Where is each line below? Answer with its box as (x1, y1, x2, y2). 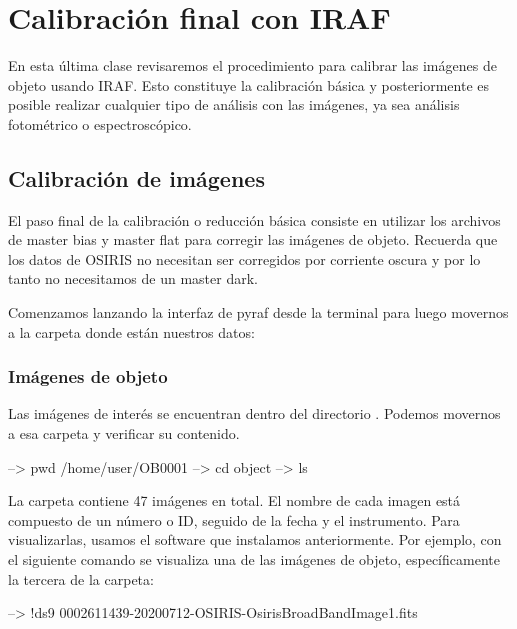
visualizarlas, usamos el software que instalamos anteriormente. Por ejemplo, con (8, 529, 502, 550)
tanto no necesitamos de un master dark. (8, 268, 258, 289)
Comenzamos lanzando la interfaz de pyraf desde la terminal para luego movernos (8, 302, 509, 323)
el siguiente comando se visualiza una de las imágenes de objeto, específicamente (8, 549, 500, 570)
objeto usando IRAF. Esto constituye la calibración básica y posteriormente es (8, 74, 490, 95)
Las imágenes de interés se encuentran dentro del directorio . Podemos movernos (8, 403, 501, 424)
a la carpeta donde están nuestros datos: (8, 321, 255, 342)
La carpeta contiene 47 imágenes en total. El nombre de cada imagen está (8, 490, 461, 511)
